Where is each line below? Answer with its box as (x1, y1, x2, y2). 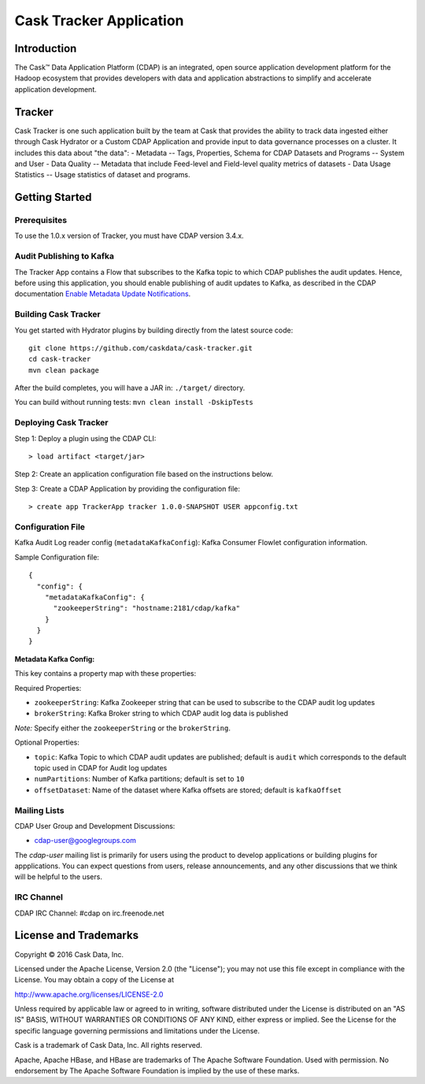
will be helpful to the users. (14, 872, 102, 882)
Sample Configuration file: (14, 552, 100, 562)
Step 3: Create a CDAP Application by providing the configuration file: (14, 484, 240, 493)
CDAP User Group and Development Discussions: (14, 821, 176, 830)
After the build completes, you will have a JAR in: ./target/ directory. (14, 383, 246, 393)
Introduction (14, 42, 77, 55)
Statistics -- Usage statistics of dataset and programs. (14, 170, 190, 180)
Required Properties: (14, 683, 82, 692)
